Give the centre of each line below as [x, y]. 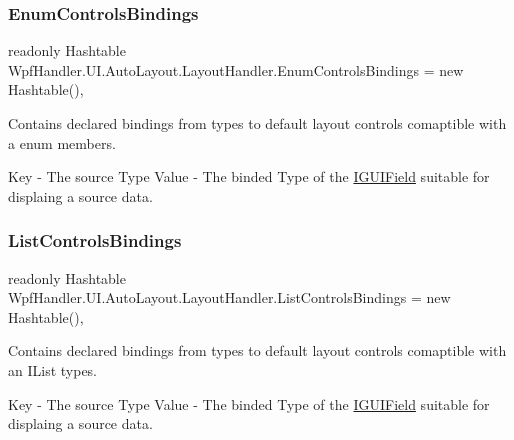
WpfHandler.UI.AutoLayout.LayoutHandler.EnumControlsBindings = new [236, 69]
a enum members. [62, 142]
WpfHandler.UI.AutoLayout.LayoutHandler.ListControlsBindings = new [229, 297]
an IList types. [53, 369]
